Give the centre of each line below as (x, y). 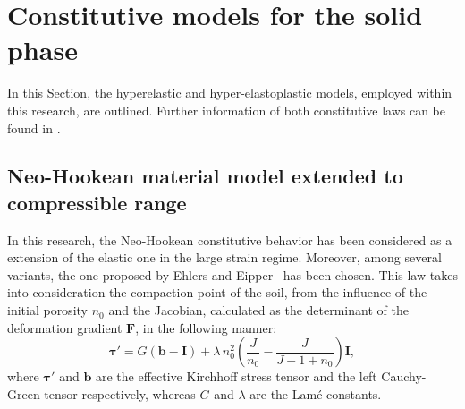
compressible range (97, 202)
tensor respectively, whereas (120, 393)
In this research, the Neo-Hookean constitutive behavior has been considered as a (230, 239)
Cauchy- (404, 376)
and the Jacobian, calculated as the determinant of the (258, 310)
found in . (34, 128)
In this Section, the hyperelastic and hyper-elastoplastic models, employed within (230, 93)
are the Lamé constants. (316, 393)
